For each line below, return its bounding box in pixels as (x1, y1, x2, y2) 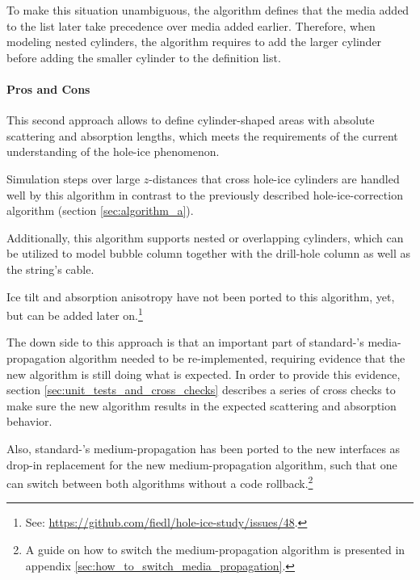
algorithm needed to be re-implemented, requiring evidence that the (69, 349, 405, 366)
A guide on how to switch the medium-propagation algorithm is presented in (25, 540, 405, 557)
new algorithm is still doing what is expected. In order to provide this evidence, (6, 365, 401, 382)
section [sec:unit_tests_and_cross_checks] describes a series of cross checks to (6, 381, 396, 398)
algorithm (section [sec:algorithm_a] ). (6, 202, 194, 219)
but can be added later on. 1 (6, 305, 143, 323)
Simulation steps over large (6, 170, 141, 187)
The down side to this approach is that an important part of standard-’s (6, 334, 364, 351)
